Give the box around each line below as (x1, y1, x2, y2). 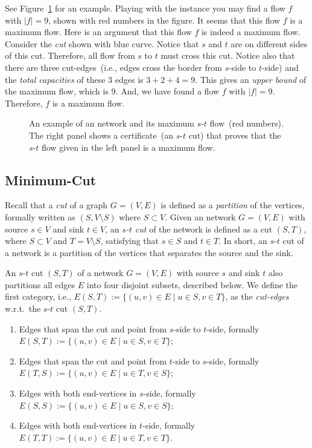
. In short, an (218, 234, 267, 247)
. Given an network (165, 210, 236, 223)
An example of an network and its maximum (29, 117, 194, 130)
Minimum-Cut (5, 170, 97, 189)
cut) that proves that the (188, 128, 281, 141)
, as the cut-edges (225, 290, 289, 303)
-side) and (262, 61, 299, 73)
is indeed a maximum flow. (201, 25, 301, 38)
